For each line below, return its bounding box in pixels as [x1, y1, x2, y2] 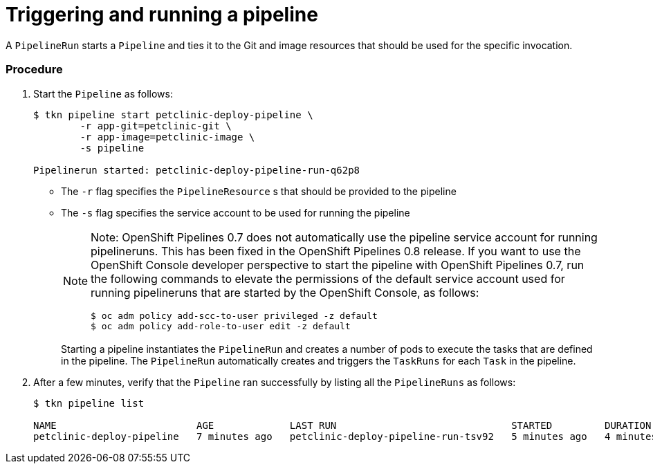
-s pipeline [80, 142, 145, 154]
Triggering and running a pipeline [6, 3, 318, 26]
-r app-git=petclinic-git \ [80, 120, 232, 131]
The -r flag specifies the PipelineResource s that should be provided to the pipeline [61, 185, 457, 197]
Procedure [6, 62, 63, 77]
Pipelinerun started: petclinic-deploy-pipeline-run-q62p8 [33, 164, 360, 176]
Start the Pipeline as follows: [33, 87, 174, 100]
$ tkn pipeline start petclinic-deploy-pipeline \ [33, 109, 313, 120]
